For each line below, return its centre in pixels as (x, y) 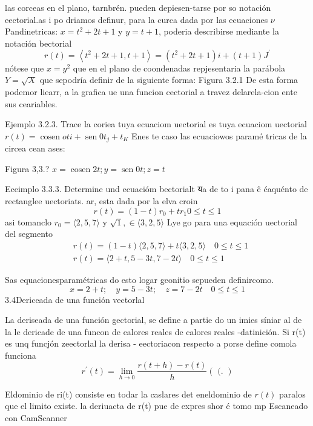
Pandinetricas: (31, 31)
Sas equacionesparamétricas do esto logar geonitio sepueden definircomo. (140, 279)
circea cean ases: (35, 148)
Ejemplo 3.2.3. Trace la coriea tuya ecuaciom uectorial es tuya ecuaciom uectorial (156, 124)
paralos (292, 394)
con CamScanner (36, 417)
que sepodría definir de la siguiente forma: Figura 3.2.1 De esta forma (169, 80)
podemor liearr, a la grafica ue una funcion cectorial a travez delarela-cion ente (151, 92)
